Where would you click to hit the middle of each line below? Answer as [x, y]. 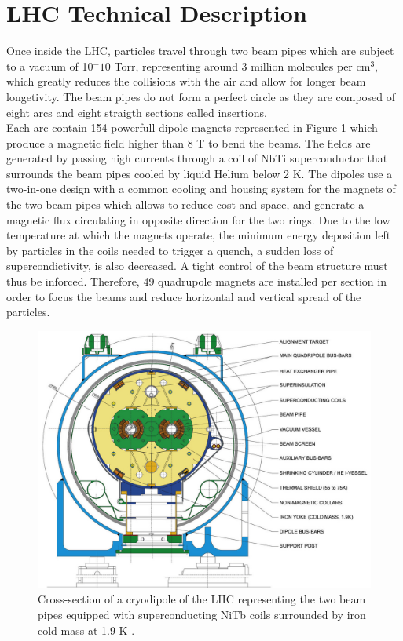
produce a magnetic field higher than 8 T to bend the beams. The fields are [189, 142]
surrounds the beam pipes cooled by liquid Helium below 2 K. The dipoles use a [200, 173]
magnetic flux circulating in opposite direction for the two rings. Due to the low [198, 219]
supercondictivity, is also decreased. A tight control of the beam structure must [197, 266]
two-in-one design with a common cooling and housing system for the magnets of [201, 189]
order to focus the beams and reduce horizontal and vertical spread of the [184, 296]
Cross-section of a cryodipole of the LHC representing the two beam [202, 599]
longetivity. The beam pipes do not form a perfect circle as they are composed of [201, 96]
